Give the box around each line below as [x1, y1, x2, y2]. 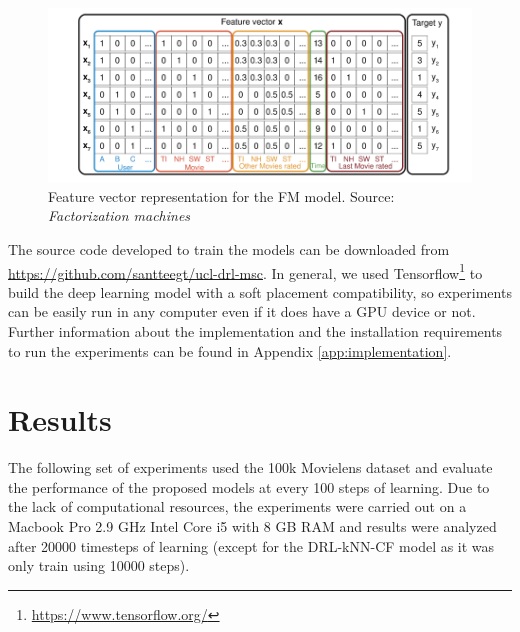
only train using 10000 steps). [8, 555, 190, 576]
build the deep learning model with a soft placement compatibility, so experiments [8, 281, 512, 302]
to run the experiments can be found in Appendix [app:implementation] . [8, 340, 452, 361]
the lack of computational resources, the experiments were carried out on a [8, 496, 467, 517]
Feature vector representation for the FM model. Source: [48, 185, 395, 206]
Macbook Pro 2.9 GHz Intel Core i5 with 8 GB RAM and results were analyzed [8, 516, 497, 537]
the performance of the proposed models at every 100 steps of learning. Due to [8, 476, 490, 497]
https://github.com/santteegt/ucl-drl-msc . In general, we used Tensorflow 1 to [8, 259, 483, 283]
